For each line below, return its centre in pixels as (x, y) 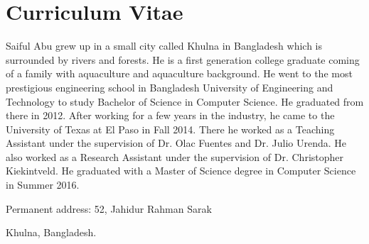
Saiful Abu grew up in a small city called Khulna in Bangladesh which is (164, 46)
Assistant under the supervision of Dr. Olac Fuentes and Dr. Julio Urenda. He (176, 143)
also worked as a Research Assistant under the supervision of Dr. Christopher (175, 156)
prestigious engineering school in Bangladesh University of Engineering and (170, 87)
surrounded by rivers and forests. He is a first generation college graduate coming (183, 59)
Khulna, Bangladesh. (51, 232)
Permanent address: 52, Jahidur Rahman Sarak (109, 208)
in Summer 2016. (43, 185)
